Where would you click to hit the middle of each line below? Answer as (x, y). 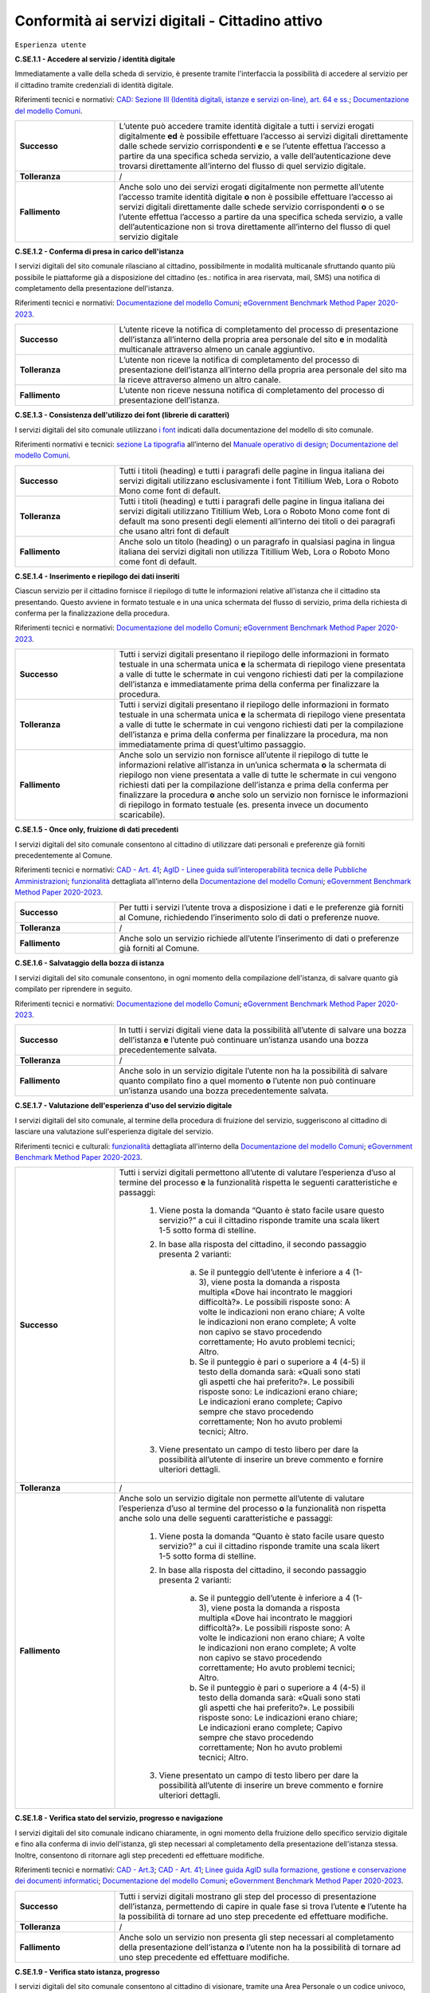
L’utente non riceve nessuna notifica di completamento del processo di (252, 391)
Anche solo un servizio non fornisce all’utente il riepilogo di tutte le (244, 755)
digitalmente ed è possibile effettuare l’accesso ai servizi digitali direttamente (264, 136)
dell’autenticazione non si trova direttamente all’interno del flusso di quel (255, 226)
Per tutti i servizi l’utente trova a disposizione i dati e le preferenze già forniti (261, 907)
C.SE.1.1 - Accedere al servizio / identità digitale (95, 59)
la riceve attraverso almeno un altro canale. (200, 380)
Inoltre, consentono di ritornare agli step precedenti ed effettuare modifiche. (140, 1855)
